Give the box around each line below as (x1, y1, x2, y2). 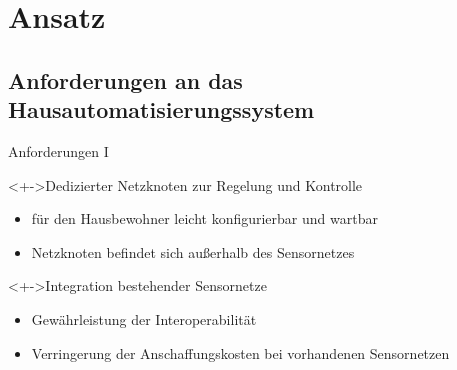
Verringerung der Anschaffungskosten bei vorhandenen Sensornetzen (31, 342, 450, 363)
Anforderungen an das (8, 64, 243, 95)
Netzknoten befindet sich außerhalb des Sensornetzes (31, 241, 355, 262)
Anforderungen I (8, 140, 109, 161)
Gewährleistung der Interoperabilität (31, 308, 257, 329)
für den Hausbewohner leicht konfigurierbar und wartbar (31, 208, 378, 229)
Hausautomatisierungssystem (8, 94, 315, 125)
